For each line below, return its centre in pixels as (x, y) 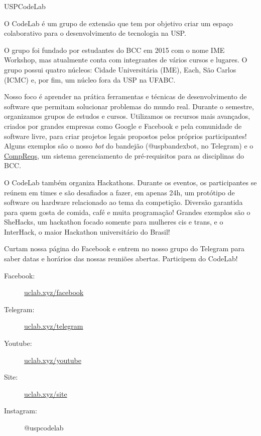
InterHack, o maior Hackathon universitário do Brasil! (87, 231)
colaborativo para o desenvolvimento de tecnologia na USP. (95, 33)
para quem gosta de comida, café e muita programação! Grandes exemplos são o (127, 212)
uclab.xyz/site (46, 393)
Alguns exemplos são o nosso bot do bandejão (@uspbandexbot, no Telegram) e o (129, 146)
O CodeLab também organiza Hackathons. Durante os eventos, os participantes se (130, 182)
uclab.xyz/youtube (53, 360)
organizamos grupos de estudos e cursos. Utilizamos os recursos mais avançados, (127, 116)
